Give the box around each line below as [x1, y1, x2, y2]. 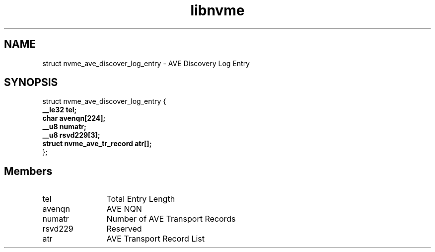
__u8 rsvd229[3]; [42, 131, 100, 140]
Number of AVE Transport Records [106, 214, 236, 224]
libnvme [190, 2, 245, 19]
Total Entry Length [106, 194, 175, 204]
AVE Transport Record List [106, 234, 205, 244]
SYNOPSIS [4, 76, 58, 89]
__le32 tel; [42, 105, 77, 114]
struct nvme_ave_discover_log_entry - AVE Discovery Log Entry [42, 59, 250, 68]
